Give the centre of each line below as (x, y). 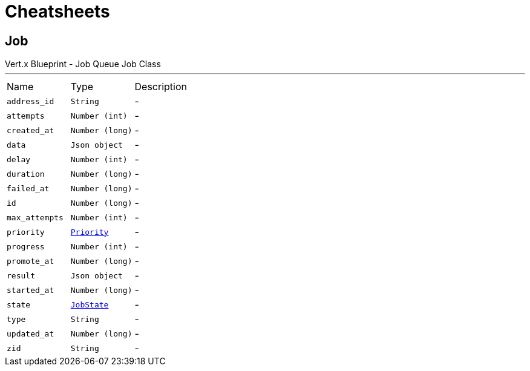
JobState (90, 304)
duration (26, 174)
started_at (31, 290)
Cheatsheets (57, 11)
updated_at (31, 333)
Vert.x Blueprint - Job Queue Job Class (83, 64)
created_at (31, 130)
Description (161, 87)
